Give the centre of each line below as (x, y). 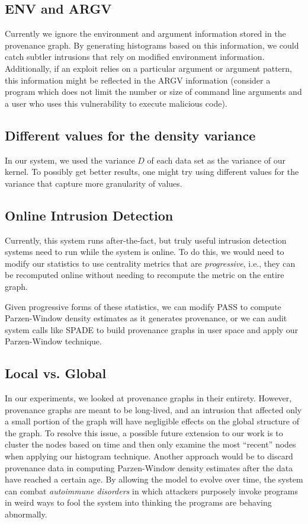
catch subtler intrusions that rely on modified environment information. (135, 57)
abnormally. (26, 514)
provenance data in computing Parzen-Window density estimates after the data (149, 467)
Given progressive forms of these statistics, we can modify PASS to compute (143, 306)
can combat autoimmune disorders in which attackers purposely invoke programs (151, 491)
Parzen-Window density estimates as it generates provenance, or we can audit (146, 318)
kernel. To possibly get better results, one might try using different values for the (152, 172)
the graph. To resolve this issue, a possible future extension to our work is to (144, 432)
